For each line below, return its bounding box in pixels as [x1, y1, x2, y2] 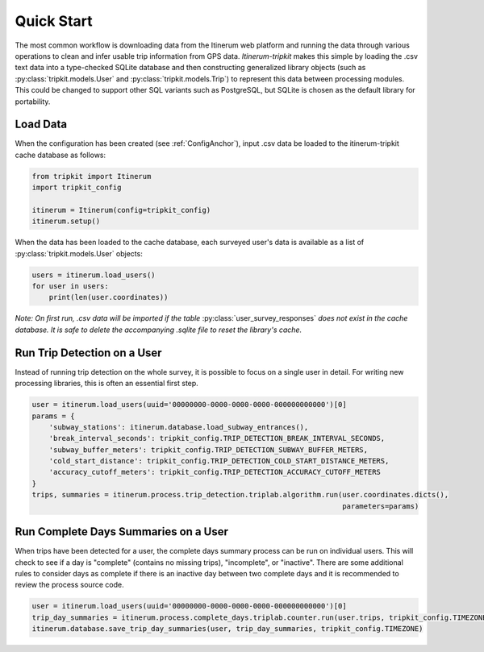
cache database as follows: [15, 150, 106, 160]
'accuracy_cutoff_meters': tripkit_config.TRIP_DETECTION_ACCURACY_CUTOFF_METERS [48, 467, 381, 477]
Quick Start [15, 12, 93, 30]
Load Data [15, 118, 68, 131]
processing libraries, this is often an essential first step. [15, 379, 199, 388]
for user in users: [31, 282, 109, 291]
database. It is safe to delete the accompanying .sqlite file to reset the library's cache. [15, 325, 302, 334]
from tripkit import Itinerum [31, 172, 152, 181]
